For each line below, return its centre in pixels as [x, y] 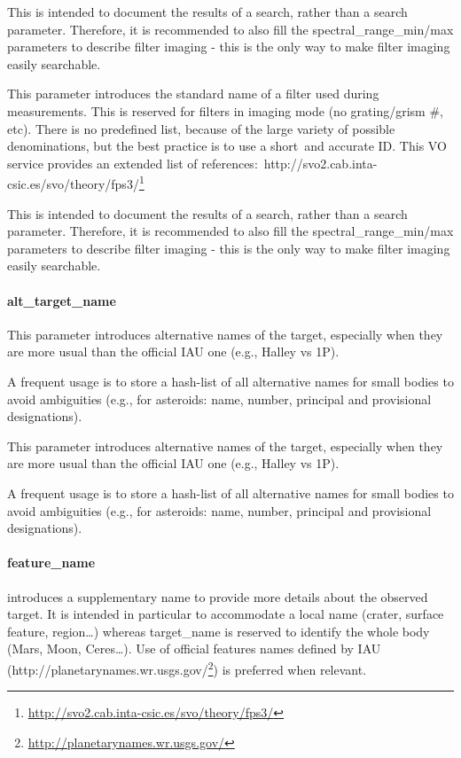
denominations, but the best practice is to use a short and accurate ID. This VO [227, 146]
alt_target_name [62, 300]
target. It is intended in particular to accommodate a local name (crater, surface [226, 614]
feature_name [51, 563]
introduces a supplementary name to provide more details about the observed [218, 596]
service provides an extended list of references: [133, 163]
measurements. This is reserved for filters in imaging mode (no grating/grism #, [225, 110]
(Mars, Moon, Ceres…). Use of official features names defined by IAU [194, 649]
